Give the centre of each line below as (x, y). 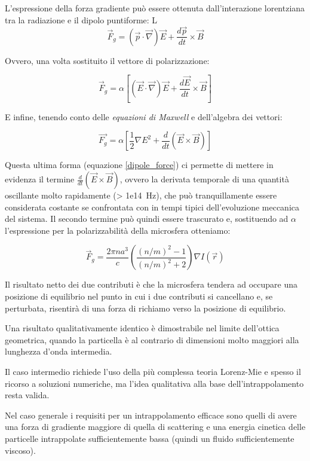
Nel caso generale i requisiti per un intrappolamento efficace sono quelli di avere (151, 415)
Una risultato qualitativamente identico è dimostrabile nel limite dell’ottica (142, 328)
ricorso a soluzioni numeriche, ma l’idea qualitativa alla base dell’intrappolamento (154, 383)
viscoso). (20, 450)
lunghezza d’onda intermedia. (59, 351)
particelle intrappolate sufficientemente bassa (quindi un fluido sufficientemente (150, 438)
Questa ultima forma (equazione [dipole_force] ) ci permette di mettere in (139, 165)
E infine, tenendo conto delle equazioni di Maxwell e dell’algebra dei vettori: (144, 116)
